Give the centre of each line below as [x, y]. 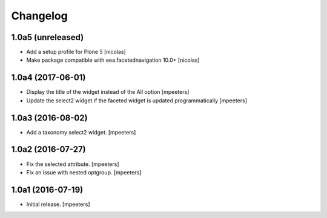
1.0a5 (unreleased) [48, 37]
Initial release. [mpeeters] [58, 204]
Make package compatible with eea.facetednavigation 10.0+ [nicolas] [113, 60]
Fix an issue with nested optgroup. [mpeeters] [84, 172]
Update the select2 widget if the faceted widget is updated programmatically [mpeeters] [137, 101]
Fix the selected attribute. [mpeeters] [73, 164]
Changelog [39, 16]
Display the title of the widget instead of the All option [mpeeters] [108, 92]
